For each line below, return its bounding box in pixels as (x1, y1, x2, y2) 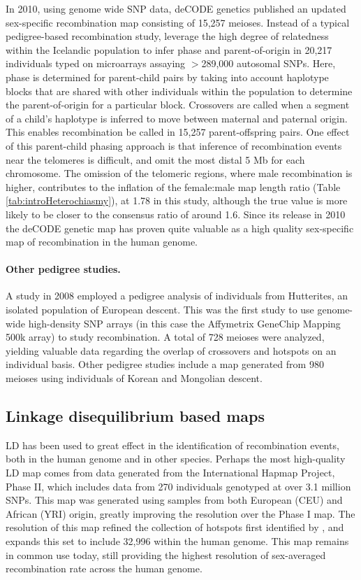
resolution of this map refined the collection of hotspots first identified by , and (6, 520, 344, 535)
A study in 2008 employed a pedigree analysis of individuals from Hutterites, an (6, 288, 348, 303)
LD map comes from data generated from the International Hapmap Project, (6, 465, 335, 480)
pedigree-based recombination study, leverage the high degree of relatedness (6, 29, 329, 43)
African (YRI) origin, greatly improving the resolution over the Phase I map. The (6, 506, 355, 521)
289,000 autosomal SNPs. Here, (201, 56, 336, 71)
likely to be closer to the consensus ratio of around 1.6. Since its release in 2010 (6, 206, 346, 221)
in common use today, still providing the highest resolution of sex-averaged (6, 547, 326, 562)
